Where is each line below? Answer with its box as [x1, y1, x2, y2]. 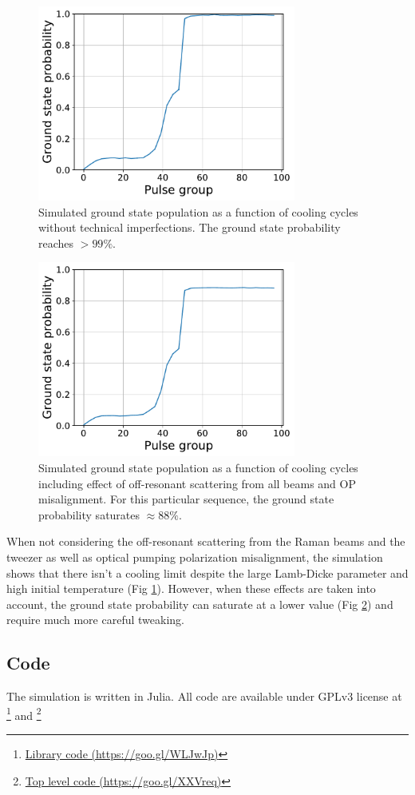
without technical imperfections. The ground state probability [38, 219, 341, 236]
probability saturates [38, 506, 140, 523]
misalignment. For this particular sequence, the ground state [38, 491, 334, 507]
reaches [38, 234, 74, 251]
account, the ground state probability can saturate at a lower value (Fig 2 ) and [6, 595, 393, 612]
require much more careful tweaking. [6, 611, 184, 628]
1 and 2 [6, 704, 41, 723]
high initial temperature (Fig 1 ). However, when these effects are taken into [6, 580, 376, 597]
